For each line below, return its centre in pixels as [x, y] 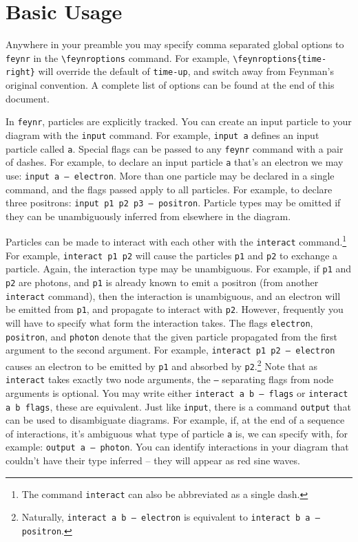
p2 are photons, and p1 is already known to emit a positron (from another [162, 282]
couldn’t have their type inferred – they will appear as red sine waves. [153, 460]
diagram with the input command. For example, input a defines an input [162, 134]
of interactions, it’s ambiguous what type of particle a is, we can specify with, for [177, 433]
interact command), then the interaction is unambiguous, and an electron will [173, 295]
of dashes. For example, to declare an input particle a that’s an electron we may [175, 162]
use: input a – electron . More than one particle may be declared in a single [170, 175]
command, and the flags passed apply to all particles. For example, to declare [169, 189]
